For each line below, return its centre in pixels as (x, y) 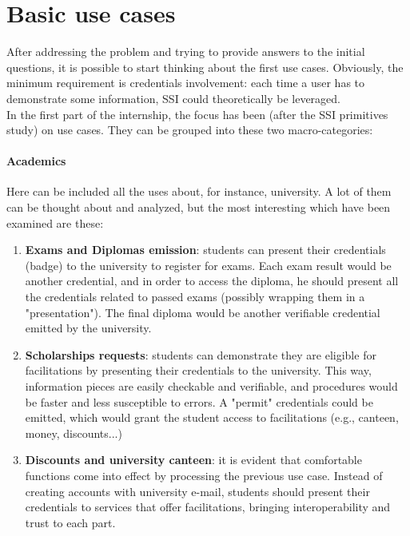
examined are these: (55, 222)
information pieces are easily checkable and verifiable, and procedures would (211, 386)
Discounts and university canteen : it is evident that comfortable (193, 460)
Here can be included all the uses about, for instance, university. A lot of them (199, 191)
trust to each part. (70, 522)
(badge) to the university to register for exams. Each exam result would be (208, 265)
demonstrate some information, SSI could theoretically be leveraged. (173, 98)
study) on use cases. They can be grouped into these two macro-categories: (190, 130)
